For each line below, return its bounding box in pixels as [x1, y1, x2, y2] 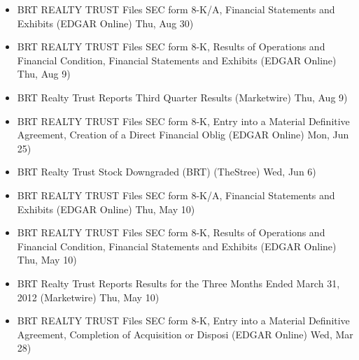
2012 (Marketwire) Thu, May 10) [17, 289, 160, 304]
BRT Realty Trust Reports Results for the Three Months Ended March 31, [17, 275, 340, 290]
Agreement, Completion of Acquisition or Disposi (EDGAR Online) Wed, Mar [17, 326, 353, 341]
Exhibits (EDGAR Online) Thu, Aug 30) [17, 15, 194, 30]
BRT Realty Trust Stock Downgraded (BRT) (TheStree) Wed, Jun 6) [17, 164, 316, 179]
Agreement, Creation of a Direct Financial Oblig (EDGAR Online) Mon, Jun [17, 127, 349, 142]
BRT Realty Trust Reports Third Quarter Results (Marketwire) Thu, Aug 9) [17, 89, 348, 104]
